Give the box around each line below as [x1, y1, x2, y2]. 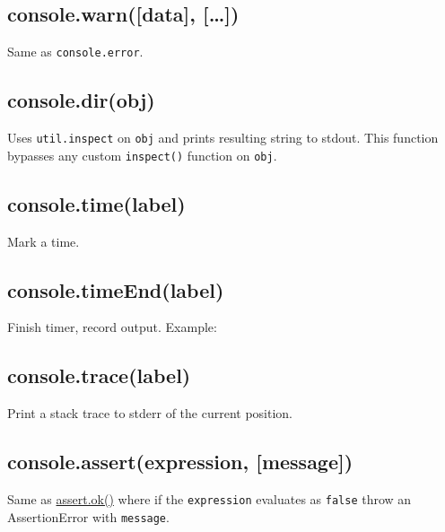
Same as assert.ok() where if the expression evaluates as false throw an [7, 489, 412, 508]
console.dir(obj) [7, 86, 155, 114]
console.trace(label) [7, 362, 191, 389]
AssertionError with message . [7, 507, 170, 526]
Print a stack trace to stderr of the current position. [7, 404, 292, 423]
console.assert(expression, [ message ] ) [7, 448, 353, 475]
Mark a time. [7, 231, 80, 250]
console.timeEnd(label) [7, 275, 224, 303]
